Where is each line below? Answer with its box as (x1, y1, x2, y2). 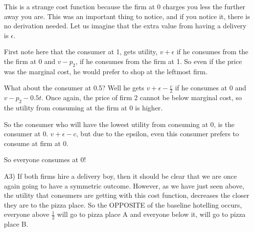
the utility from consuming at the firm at (4, 102, 127, 112)
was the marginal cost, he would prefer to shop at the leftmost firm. (4, 66, 208, 76)
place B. (4, 219, 28, 229)
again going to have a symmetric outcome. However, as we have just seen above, (4, 180, 245, 190)
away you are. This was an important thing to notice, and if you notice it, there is (4, 11, 250, 21)
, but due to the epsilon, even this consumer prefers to (76, 128, 239, 139)
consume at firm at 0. (4, 138, 69, 148)
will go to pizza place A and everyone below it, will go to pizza (57, 209, 246, 219)
